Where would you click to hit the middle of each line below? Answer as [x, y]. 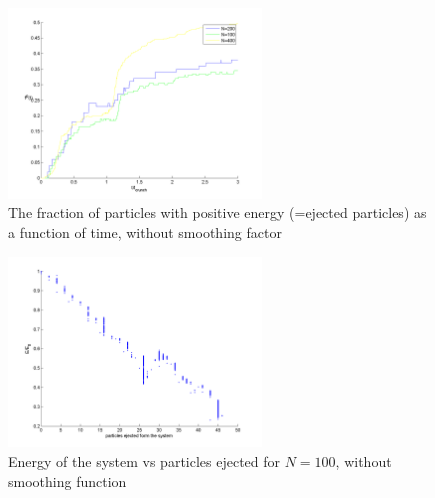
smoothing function [67, 480]
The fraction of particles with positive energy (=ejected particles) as [217, 212]
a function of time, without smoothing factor [145, 231]
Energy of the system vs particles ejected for [144, 460]
